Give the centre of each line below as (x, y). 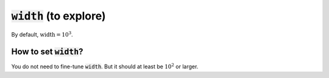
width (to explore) (58, 16)
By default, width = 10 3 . (42, 34)
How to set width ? (47, 52)
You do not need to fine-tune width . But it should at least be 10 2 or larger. (105, 66)
